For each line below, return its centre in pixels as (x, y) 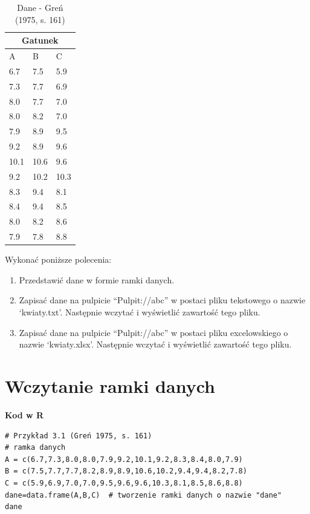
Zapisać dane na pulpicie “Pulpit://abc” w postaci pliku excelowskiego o (153, 332)
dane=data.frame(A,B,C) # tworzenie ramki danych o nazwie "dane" (144, 495)
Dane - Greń (40, 7)
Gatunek (40, 40)
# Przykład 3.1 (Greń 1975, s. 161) (79, 436)
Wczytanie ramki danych (110, 386)
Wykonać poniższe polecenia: (58, 259)
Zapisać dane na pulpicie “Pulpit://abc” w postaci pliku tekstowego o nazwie (162, 300)
